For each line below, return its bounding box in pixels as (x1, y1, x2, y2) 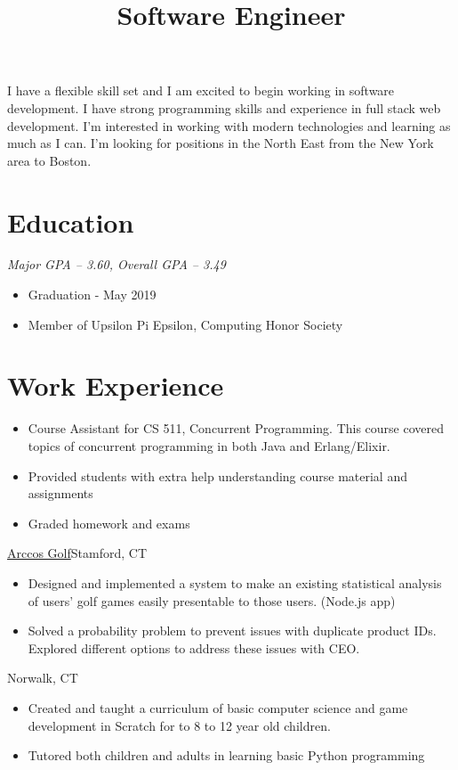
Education (7, 203, 134, 240)
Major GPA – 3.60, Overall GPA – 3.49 (7, 255, 226, 274)
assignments (28, 484, 93, 503)
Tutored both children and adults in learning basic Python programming (28, 746, 425, 765)
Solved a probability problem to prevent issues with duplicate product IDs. (28, 621, 437, 640)
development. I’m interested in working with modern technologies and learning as (7, 116, 451, 135)
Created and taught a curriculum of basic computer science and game (28, 698, 408, 717)
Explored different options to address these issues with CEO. (28, 638, 360, 657)
